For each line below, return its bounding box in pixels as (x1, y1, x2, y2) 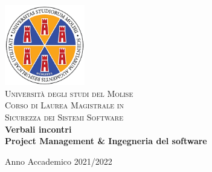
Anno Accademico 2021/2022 (5, 154, 112, 167)
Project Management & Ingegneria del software (5, 134, 207, 147)
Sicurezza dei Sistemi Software (5, 111, 123, 124)
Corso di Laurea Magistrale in (5, 99, 124, 111)
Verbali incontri (5, 122, 72, 135)
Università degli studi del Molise (5, 87, 133, 99)
